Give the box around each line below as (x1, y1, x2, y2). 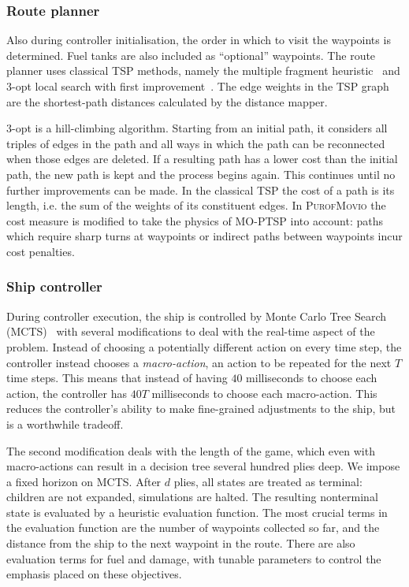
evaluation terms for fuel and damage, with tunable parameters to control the (6, 550, 381, 567)
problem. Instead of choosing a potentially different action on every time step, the (6, 338, 402, 355)
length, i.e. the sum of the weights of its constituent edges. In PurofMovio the (6, 197, 386, 214)
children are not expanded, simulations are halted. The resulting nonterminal (6, 489, 378, 505)
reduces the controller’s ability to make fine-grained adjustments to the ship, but (6, 400, 396, 417)
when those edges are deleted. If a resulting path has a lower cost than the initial (6, 150, 398, 167)
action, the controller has (6, 385, 127, 401)
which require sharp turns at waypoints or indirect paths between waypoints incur (6, 228, 403, 244)
